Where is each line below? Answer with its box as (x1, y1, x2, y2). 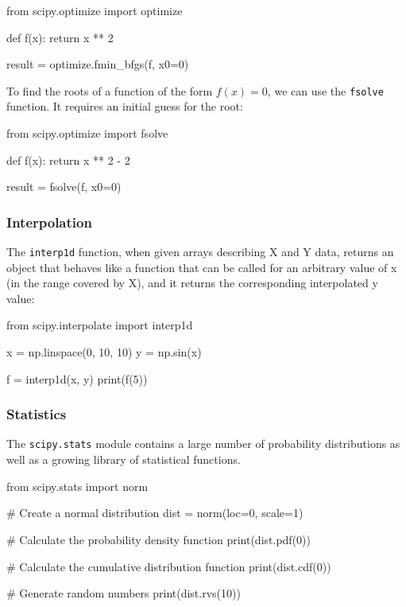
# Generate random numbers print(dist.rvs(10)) (6, 585, 241, 601)
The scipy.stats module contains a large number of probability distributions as (6, 435, 400, 452)
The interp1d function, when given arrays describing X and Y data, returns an (6, 243, 394, 260)
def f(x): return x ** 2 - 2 (6, 151, 130, 168)
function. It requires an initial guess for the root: (6, 98, 243, 115)
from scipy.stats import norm (6, 477, 149, 494)
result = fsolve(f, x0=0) (6, 178, 122, 195)
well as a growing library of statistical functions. (6, 451, 241, 468)
